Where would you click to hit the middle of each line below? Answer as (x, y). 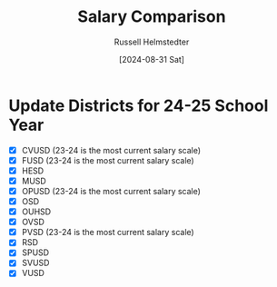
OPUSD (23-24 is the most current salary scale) (111, 191)
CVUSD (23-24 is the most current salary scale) (111, 150)
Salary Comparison (152, 17)
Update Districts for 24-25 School (138, 105)
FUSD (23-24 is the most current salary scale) (108, 160)
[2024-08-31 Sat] (152, 59)
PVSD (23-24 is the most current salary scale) (108, 233)
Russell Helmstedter (152, 42)
